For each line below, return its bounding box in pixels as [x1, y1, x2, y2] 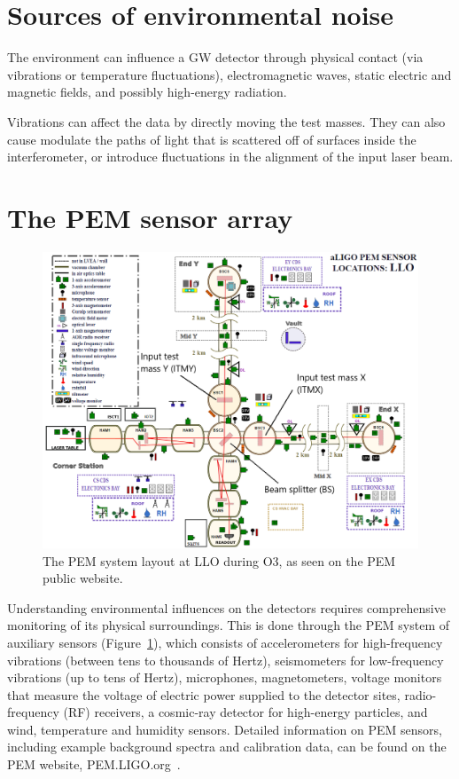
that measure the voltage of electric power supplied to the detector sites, [7, 685, 401, 704]
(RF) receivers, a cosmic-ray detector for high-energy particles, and [63, 703, 428, 721]
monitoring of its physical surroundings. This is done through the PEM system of [7, 616, 449, 634]
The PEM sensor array [7, 199, 293, 235]
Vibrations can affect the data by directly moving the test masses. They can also [7, 112, 446, 130]
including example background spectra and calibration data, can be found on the [7, 737, 447, 756]
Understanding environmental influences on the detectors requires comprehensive [7, 598, 446, 617]
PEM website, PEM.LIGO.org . [7, 755, 181, 774]
